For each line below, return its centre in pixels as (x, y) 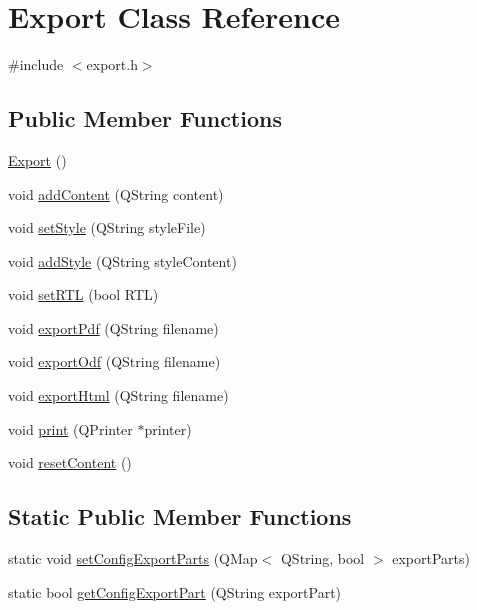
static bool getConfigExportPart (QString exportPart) (175, 591)
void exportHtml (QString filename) (118, 395)
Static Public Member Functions (180, 516)
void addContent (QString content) (116, 193)
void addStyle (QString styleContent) (122, 260)
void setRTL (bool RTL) (83, 294)
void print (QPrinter (70, 428)
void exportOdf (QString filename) (114, 361)
